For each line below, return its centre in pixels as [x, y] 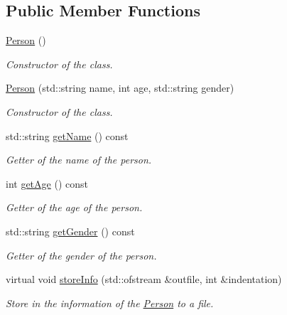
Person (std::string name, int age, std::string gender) [120, 88]
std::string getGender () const [70, 231]
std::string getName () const [67, 135]
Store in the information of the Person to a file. [110, 303]
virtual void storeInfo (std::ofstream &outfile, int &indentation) [144, 279]
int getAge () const [47, 183]
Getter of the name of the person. [79, 160]
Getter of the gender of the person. [81, 255]
